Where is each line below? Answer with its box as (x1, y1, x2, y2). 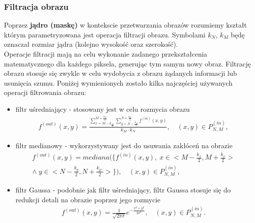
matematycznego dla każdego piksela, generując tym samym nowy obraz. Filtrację (4, 58, 251, 68)
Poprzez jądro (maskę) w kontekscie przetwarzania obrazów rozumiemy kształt (4, 20, 247, 30)
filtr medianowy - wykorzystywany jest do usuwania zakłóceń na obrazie (15, 140, 233, 151)
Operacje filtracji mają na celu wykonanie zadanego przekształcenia (4, 49, 207, 59)
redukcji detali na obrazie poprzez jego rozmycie (15, 194, 161, 204)
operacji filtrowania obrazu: (4, 87, 86, 97)
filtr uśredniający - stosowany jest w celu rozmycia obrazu (15, 103, 190, 114)
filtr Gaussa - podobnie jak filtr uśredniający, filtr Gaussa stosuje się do (15, 185, 231, 195)
